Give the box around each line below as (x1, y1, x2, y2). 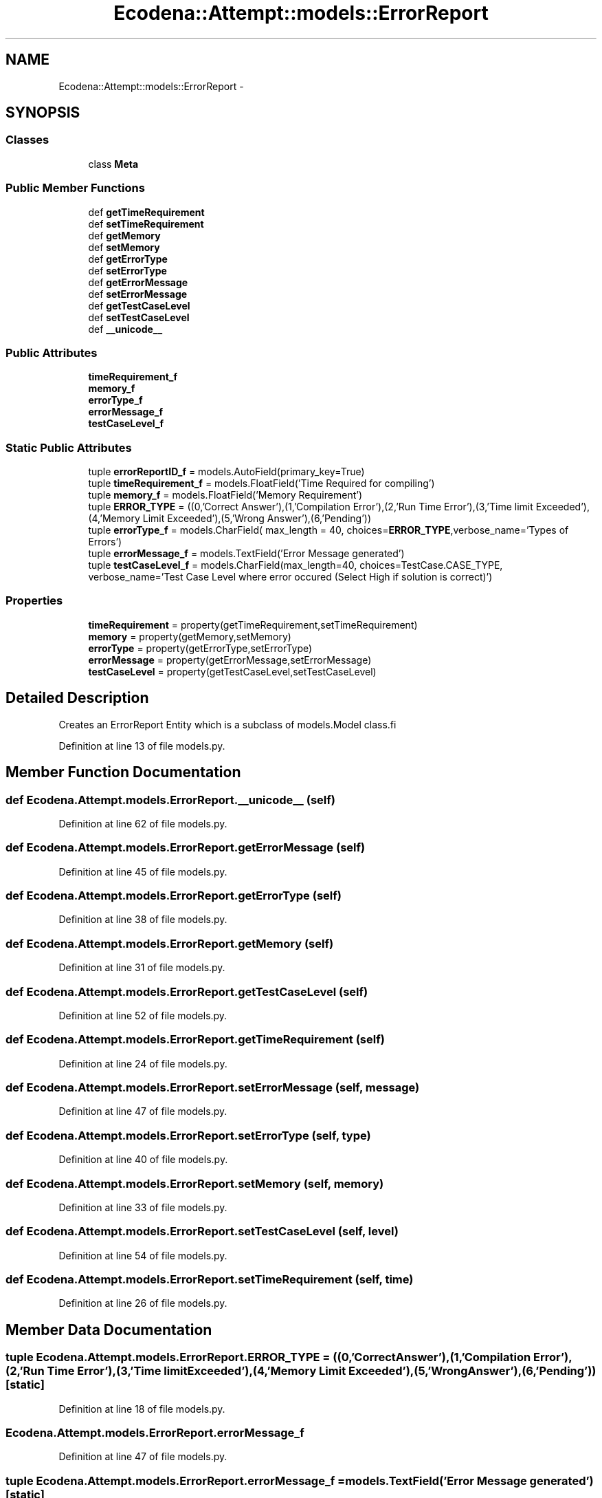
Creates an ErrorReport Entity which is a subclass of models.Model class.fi (58, 718, 397, 730)
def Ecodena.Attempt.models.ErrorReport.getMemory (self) (5, 936, 334, 951)
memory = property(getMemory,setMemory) (88, 630, 291, 642)
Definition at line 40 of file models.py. (58, 1153, 228, 1166)
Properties (5, 594, 63, 608)
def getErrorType (88, 252, 168, 265)
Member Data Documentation (5, 1321, 212, 1338)
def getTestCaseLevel (88, 299, 190, 312)
